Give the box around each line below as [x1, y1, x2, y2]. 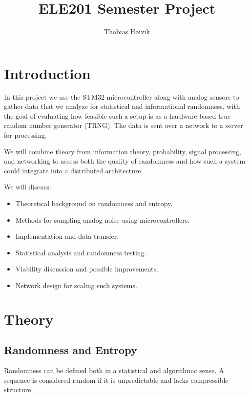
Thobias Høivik [104, 26, 150, 37]
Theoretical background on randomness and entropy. [15, 198, 173, 208]
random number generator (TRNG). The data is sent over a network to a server [4, 120, 243, 130]
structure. [4, 384, 33, 395]
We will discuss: [4, 182, 51, 192]
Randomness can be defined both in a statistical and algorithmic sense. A [4, 365, 224, 375]
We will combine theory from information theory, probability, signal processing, [4, 146, 241, 156]
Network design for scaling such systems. [15, 280, 137, 290]
